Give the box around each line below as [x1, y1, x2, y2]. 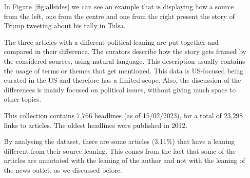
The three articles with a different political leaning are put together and [4, 36, 219, 47]
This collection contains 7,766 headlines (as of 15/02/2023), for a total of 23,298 [4, 110, 243, 120]
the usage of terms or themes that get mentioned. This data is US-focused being [4, 65, 244, 75]
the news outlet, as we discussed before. [4, 164, 122, 175]
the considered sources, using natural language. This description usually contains [4, 55, 245, 66]
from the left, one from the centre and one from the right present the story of [4, 11, 235, 21]
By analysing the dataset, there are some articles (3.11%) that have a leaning [4, 136, 235, 146]
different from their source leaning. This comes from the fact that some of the [4, 145, 236, 156]
